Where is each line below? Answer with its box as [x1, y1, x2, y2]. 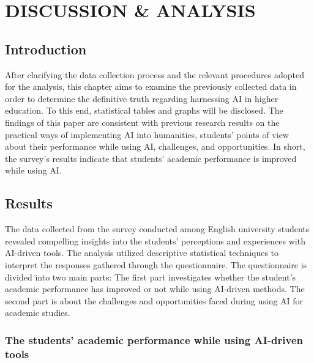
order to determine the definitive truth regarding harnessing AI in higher [5, 92, 278, 105]
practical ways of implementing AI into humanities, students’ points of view [5, 128, 289, 141]
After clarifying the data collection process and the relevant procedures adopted [5, 68, 304, 81]
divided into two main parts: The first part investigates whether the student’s [5, 270, 296, 283]
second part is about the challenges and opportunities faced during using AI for [5, 294, 304, 307]
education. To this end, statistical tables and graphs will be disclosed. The [5, 104, 283, 117]
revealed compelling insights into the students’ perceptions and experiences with [5, 234, 305, 247]
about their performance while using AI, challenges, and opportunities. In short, [5, 140, 305, 153]
